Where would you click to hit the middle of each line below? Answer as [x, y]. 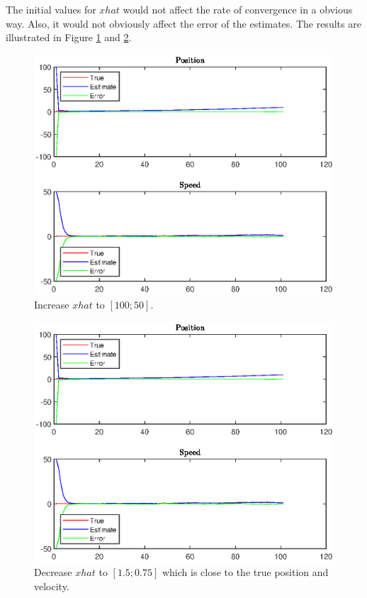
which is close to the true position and [245, 571]
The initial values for [51, 9]
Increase [52, 305]
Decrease [53, 571]
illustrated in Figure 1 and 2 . [69, 37]
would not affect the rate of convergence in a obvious [238, 9]
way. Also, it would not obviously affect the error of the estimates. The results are [183, 23]
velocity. [52, 586]
